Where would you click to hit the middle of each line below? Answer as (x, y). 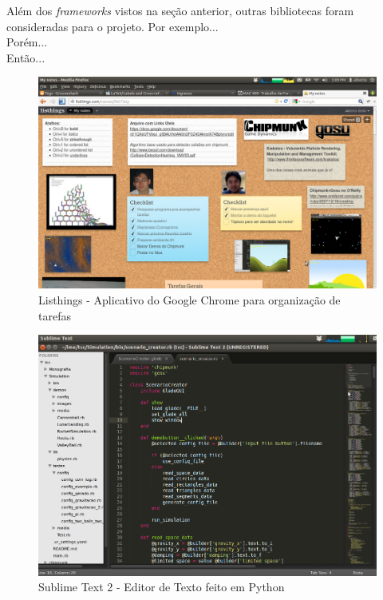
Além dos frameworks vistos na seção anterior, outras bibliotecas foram (180, 10)
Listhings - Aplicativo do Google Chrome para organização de (190, 299)
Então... (26, 57)
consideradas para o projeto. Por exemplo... (113, 26)
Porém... (27, 42)
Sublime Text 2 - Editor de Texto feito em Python (162, 587)
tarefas (55, 315)
